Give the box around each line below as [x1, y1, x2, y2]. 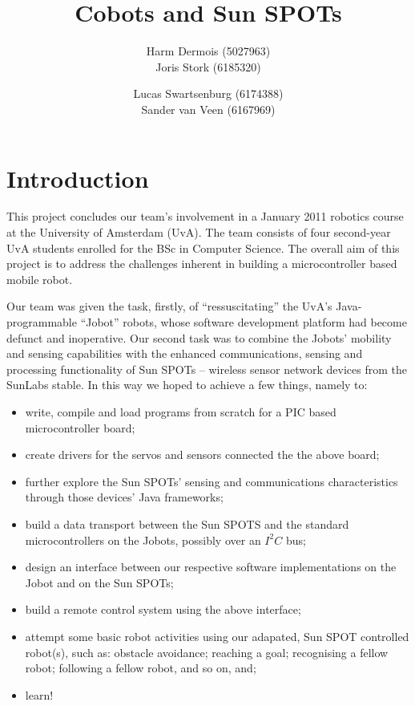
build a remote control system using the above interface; [25, 601, 301, 618]
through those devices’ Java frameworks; [25, 489, 224, 505]
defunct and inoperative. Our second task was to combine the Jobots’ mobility [6, 329, 392, 346]
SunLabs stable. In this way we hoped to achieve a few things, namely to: [6, 376, 368, 393]
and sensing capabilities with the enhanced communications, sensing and [6, 345, 363, 362]
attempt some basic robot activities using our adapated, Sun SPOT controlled [25, 627, 409, 644]
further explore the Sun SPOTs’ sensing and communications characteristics [25, 473, 398, 489]
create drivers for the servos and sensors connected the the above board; [25, 446, 380, 463]
